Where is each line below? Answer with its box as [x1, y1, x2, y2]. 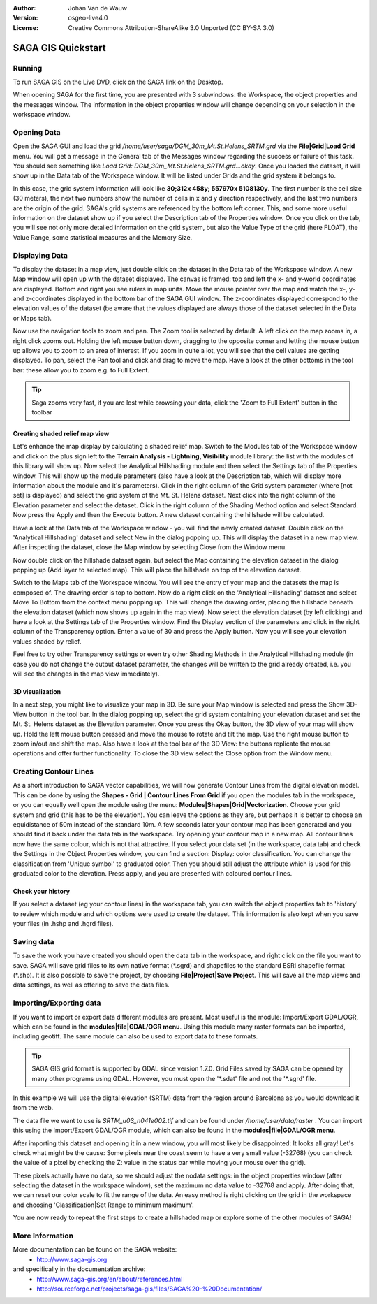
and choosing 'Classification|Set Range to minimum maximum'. [13, 1201, 195, 1209]
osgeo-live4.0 [68, 14, 108, 22]
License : [13, 23, 38, 31]
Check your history [13, 887, 70, 895]
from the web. [13, 1103, 54, 1112]
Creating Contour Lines [13, 767, 94, 776]
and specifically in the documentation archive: [13, 1265, 146, 1273]
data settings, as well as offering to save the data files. [13, 980, 170, 989]
